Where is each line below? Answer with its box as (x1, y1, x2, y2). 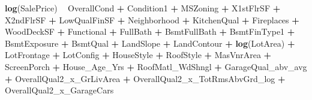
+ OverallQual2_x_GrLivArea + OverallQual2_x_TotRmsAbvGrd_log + (5, 72, 286, 84)
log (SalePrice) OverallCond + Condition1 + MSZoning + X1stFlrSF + (5, 2, 281, 14)
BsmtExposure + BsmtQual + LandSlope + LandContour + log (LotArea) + (5, 37, 295, 49)
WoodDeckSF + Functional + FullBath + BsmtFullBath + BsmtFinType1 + (5, 25, 295, 38)
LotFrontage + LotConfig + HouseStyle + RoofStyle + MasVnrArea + (5, 49, 272, 61)
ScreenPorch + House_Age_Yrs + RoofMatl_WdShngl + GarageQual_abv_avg (5, 60, 307, 72)
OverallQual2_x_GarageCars (5, 84, 114, 96)
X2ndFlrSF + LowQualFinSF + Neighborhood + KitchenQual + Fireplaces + (5, 13, 299, 26)
